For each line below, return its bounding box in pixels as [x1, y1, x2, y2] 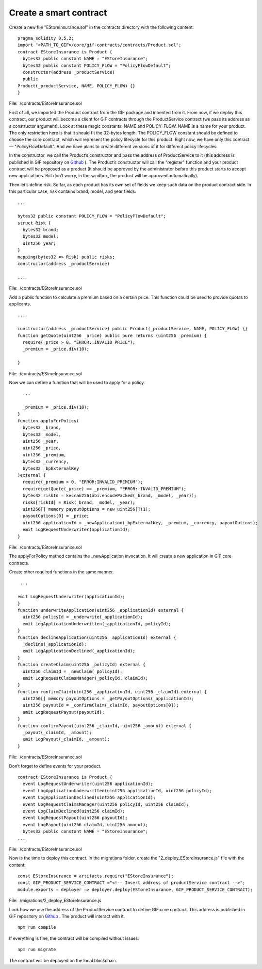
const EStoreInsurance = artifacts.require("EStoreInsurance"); [17, 873, 174, 879]
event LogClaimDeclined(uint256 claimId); [22, 808, 126, 814]
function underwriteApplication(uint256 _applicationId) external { [17, 607, 184, 613]
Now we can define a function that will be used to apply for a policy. [9, 379, 145, 385]
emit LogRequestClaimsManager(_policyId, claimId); [22, 675, 148, 681]
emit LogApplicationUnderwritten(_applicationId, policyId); [22, 621, 171, 626]
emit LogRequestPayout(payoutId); [22, 709, 105, 715]
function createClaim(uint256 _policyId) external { [17, 662, 146, 668]
